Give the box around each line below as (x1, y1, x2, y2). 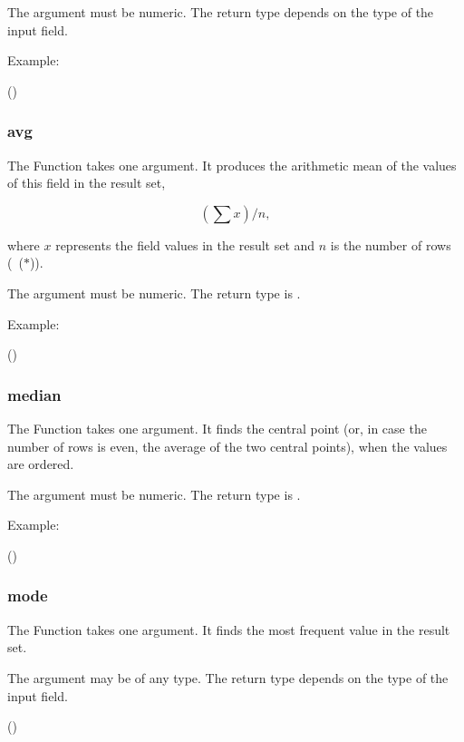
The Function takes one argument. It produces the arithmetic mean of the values (7, 155, 457, 174)
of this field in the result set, (7, 173, 166, 192)
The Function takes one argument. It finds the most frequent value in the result (7, 620, 450, 639)
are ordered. (7, 454, 74, 474)
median (7, 383, 62, 405)
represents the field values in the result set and (55, 235, 315, 254)
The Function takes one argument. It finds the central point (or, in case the (7, 418, 427, 437)
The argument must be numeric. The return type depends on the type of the (7, 3, 434, 21)
